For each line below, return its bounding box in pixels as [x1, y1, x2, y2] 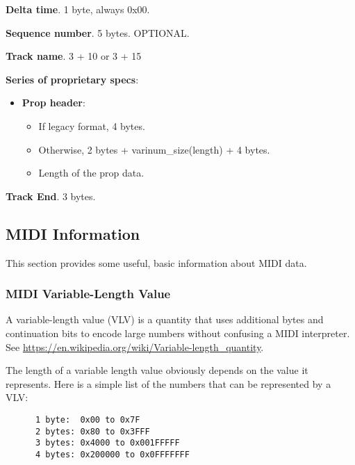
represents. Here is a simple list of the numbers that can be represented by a [6, 376, 331, 391]
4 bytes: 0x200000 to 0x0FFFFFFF [35, 449, 190, 459]
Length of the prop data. [38, 165, 145, 180]
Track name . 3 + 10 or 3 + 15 [6, 49, 142, 63]
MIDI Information [6, 222, 140, 244]
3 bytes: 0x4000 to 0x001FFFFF [35, 438, 180, 448]
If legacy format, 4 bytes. [38, 118, 145, 133]
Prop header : [22, 95, 85, 110]
